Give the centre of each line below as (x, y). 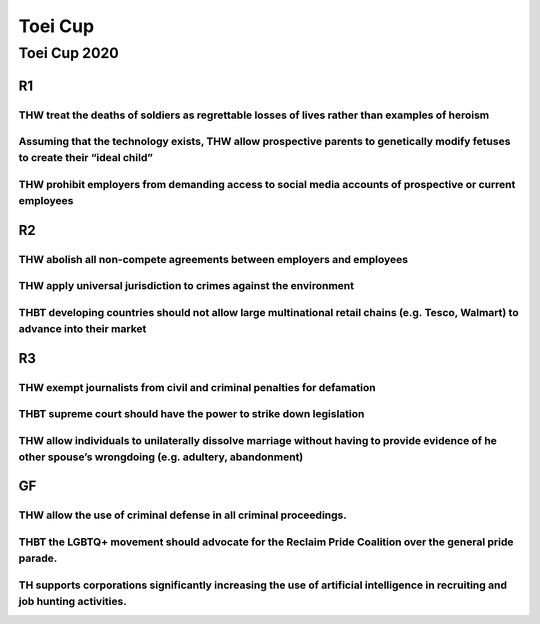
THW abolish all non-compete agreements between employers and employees (213, 259)
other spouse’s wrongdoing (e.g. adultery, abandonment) (161, 457)
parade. (38, 558)
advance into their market (82, 328)
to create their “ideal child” (86, 158)
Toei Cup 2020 (68, 53)
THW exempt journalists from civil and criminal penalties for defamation (197, 387)
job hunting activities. (72, 601)
